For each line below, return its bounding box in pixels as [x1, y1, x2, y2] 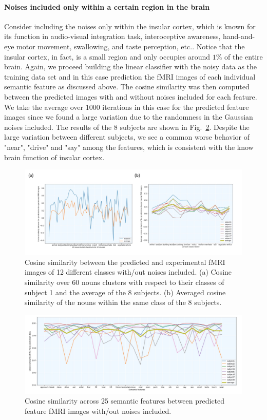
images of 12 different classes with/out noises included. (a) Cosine [25, 266, 232, 277]
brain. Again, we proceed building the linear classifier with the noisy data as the [4, 61, 257, 72]
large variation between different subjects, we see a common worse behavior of [4, 131, 250, 142]
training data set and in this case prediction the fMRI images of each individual [4, 71, 256, 82]
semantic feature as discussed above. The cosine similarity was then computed [4, 81, 250, 92]
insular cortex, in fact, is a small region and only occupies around [4, 51, 211, 62]
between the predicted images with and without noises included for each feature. [4, 91, 257, 102]
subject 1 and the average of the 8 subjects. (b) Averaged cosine [25, 287, 226, 297]
